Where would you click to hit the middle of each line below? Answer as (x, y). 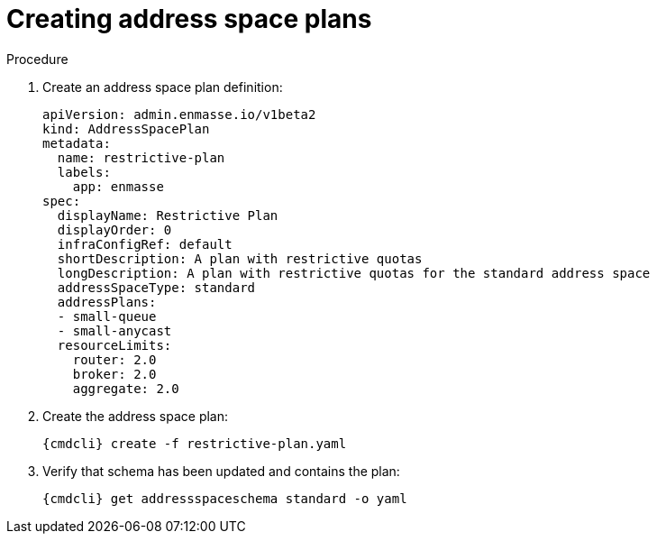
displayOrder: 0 (114, 229)
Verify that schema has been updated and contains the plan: (221, 471)
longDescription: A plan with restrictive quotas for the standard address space (354, 273)
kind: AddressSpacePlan (126, 128)
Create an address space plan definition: (163, 87)
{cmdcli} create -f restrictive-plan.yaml (195, 443)
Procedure (37, 59)
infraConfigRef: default (145, 244)
